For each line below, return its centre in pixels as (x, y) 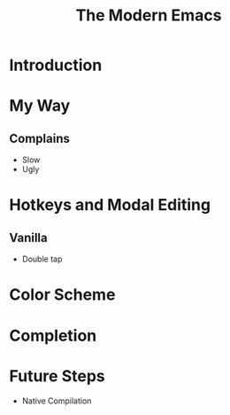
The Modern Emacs (149, 16)
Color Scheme (62, 295)
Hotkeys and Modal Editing (110, 205)
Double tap (42, 259)
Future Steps (57, 376)
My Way (40, 106)
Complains (40, 138)
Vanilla (28, 237)
